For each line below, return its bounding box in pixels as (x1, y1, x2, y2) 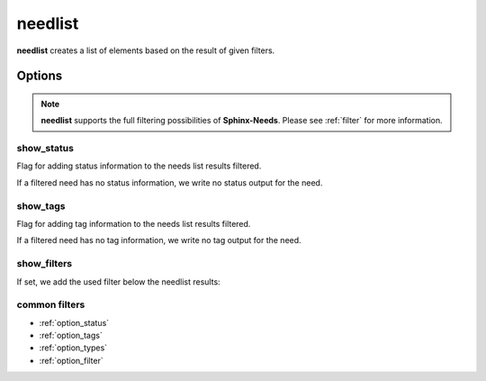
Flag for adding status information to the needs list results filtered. (16, 160, 262, 171)
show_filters (16, 258, 73, 270)
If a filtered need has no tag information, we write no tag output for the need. (16, 235, 301, 246)
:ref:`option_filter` (39, 355, 103, 366)
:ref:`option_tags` (39, 330, 103, 341)
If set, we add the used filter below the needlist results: (16, 276, 220, 287)
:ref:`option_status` (39, 317, 110, 328)
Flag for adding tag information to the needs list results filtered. (16, 219, 251, 230)
